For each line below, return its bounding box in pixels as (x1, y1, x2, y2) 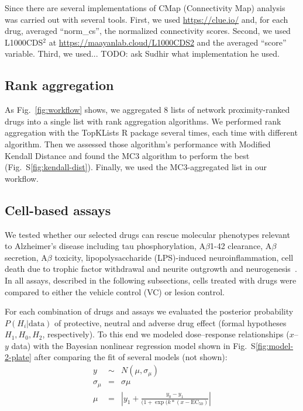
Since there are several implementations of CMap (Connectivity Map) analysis (5, 2, 285, 13)
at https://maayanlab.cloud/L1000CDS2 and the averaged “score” (49, 36, 287, 48)
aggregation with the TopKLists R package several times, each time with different (5, 126, 298, 139)
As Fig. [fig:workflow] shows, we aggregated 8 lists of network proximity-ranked (5, 103, 290, 116)
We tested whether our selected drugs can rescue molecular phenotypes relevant (5, 228, 290, 240)
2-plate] (5, 351, 32, 363)
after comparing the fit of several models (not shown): (34, 351, 228, 363)
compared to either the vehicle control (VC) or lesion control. (5, 285, 225, 298)
